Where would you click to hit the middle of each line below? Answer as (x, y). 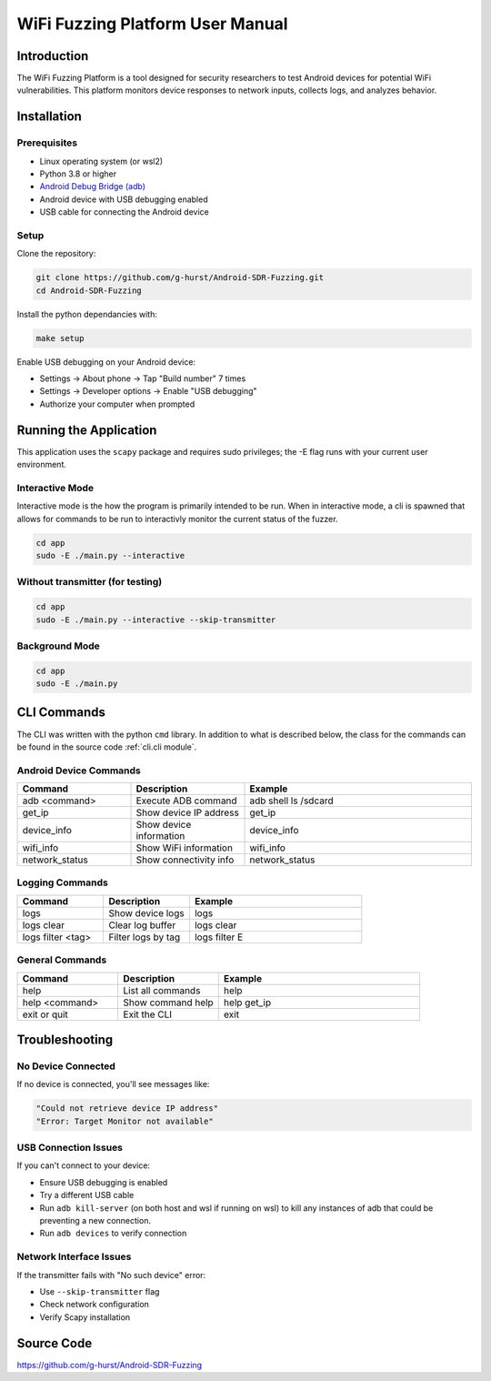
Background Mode (58, 646)
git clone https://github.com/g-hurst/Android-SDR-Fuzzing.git (180, 278)
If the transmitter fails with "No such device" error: (111, 1275)
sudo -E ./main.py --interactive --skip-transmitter (156, 620)
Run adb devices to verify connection (113, 1234)
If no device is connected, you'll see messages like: (113, 1084)
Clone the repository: (56, 254)
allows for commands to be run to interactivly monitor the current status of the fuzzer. (177, 519)
